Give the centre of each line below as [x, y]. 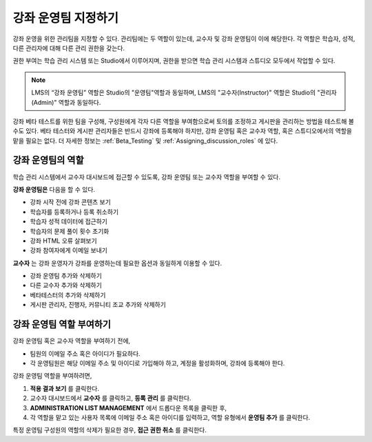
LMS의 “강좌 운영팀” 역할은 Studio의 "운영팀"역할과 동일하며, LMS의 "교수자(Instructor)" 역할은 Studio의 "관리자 [184, 92]
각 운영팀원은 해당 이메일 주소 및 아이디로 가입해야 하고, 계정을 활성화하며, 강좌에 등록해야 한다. [157, 363]
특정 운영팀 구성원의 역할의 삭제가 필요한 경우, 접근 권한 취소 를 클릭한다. [110, 430]
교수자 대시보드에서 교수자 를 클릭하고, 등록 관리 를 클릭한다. [111, 398]
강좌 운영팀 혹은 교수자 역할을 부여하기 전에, [72, 341]
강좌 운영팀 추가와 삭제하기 [66, 276]
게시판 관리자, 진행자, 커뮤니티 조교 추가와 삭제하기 [98, 305]
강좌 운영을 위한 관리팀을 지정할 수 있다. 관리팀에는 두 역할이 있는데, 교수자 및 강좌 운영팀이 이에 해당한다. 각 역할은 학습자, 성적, [184, 39]
